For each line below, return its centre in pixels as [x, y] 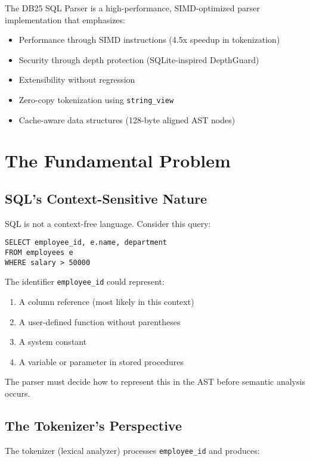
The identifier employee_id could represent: [85, 281]
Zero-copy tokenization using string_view [96, 99]
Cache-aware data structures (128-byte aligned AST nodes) [127, 119]
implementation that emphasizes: [65, 19]
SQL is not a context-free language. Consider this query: [108, 223]
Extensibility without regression [77, 80]
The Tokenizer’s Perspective [93, 425]
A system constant [53, 342]
